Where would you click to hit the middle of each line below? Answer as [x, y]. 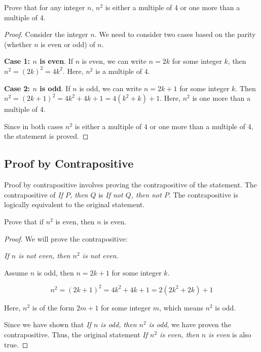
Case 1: [17, 61]
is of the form [53, 307]
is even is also [230, 334]
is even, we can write [114, 61]
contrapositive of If [33, 194]
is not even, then [44, 256]
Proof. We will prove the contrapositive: [66, 238]
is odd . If [55, 88]
